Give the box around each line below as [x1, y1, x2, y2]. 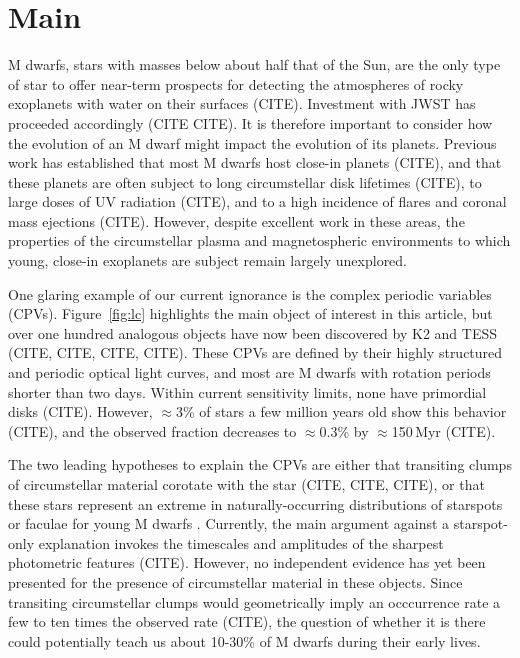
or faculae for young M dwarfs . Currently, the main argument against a [8, 513, 450, 534]
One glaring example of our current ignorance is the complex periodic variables [8, 283, 492, 304]
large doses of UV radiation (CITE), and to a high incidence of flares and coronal [8, 191, 507, 212]
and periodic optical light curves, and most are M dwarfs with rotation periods [8, 362, 491, 383]
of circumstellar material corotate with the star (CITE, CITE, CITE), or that [8, 474, 485, 494]
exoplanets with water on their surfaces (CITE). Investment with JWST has [8, 93, 476, 114]
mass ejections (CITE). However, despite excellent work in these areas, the [8, 210, 465, 231]
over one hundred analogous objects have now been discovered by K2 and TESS [8, 322, 497, 343]
